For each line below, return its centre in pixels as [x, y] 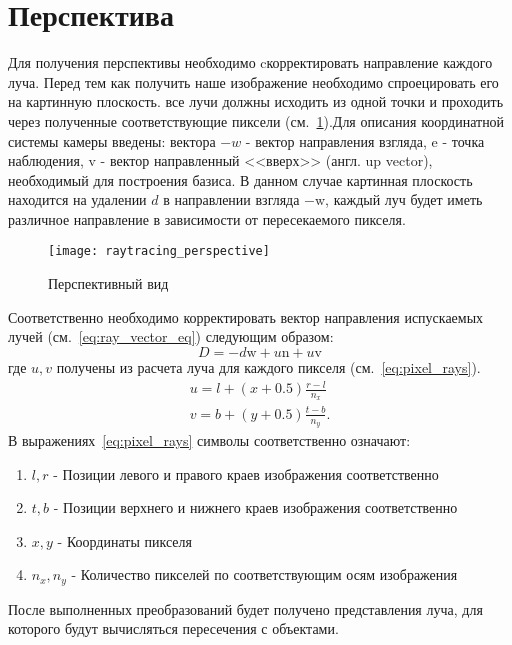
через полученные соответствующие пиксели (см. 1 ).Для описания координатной [256, 120]
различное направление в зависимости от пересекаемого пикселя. [207, 218]
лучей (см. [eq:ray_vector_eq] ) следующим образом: [171, 336]
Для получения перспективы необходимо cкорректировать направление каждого [250, 62]
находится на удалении [77, 199]
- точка [463, 140]
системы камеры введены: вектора [112, 140]
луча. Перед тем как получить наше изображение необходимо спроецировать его [253, 81]
